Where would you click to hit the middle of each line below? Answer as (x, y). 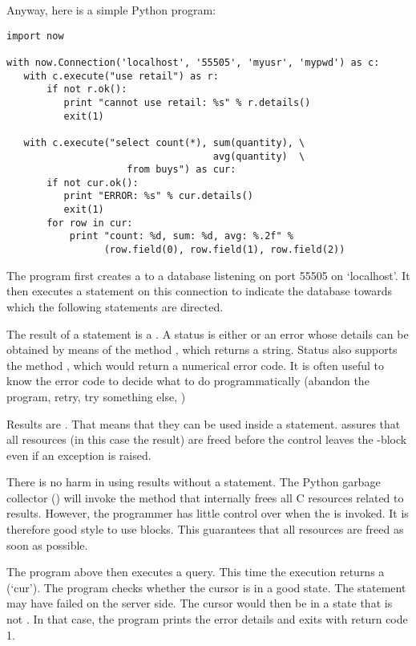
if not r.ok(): (87, 89)
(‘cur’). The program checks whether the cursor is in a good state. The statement (206, 587)
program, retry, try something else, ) (96, 396)
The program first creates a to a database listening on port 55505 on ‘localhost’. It (208, 275)
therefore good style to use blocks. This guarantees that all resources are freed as (205, 529)
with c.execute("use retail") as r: (121, 76)
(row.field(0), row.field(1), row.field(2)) (224, 250)
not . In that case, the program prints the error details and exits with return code (207, 619)
